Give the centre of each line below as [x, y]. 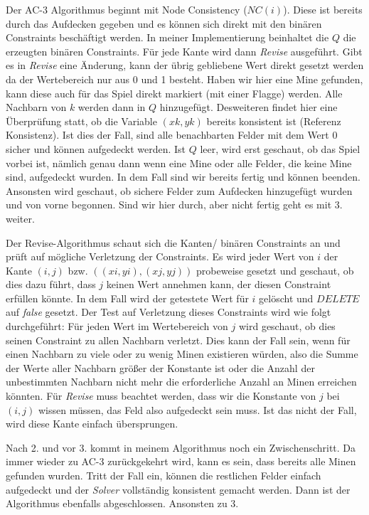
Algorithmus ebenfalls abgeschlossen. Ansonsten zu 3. [122, 503]
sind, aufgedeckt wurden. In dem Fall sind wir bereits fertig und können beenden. [183, 177]
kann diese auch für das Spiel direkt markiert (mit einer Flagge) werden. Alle [174, 93]
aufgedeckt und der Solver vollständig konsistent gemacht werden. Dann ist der [178, 489]
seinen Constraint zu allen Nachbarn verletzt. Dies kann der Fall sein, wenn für [178, 340]
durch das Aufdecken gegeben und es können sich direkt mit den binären [164, 23]
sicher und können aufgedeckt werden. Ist [96, 148]
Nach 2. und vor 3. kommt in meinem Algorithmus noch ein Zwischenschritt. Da [181, 447]
